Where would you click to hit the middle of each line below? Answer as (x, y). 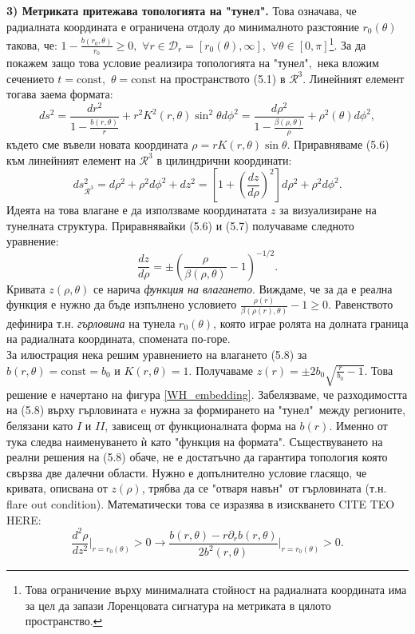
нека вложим (348, 63)
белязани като (40, 426)
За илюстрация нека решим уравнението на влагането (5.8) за (157, 354)
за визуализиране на (328, 210)
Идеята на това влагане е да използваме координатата (137, 210)
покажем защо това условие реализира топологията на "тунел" (158, 63)
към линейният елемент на (71, 159)
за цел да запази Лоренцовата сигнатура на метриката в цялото (178, 605)
